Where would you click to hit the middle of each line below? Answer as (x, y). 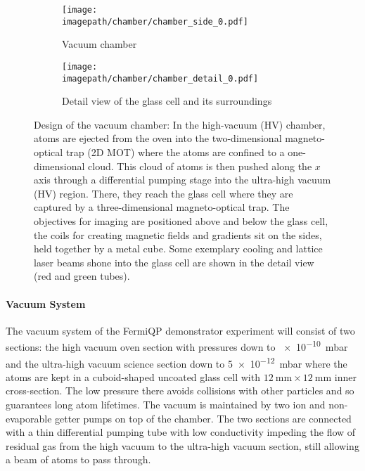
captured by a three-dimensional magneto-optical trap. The (162, 207)
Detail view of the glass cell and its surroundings (167, 101)
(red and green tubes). (82, 276)
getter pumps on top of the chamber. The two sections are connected (203, 418)
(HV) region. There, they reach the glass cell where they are (164, 193)
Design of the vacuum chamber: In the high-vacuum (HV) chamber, (180, 124)
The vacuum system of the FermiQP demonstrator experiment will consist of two (180, 330)
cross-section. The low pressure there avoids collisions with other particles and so (180, 391)
